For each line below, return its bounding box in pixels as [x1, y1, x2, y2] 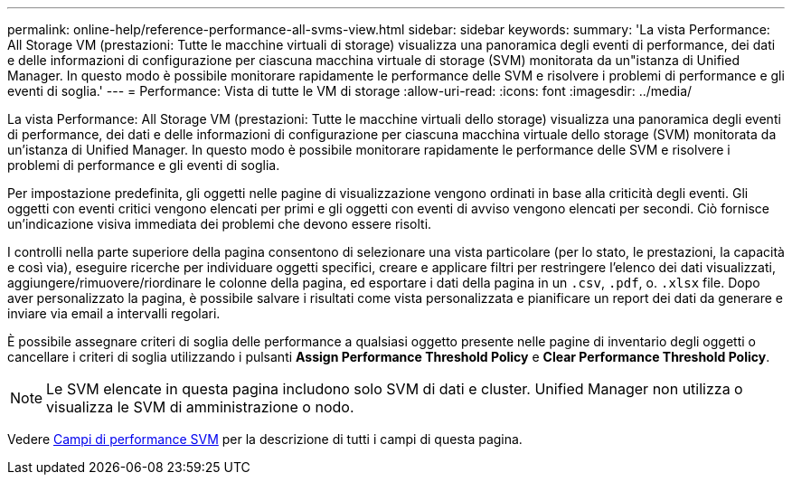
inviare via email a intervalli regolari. [7, 306, 221, 321]
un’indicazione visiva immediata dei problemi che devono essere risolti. [7, 216, 432, 232]
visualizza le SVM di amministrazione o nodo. [46, 398, 354, 416]
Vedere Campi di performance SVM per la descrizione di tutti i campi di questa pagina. [7, 431, 523, 447]
